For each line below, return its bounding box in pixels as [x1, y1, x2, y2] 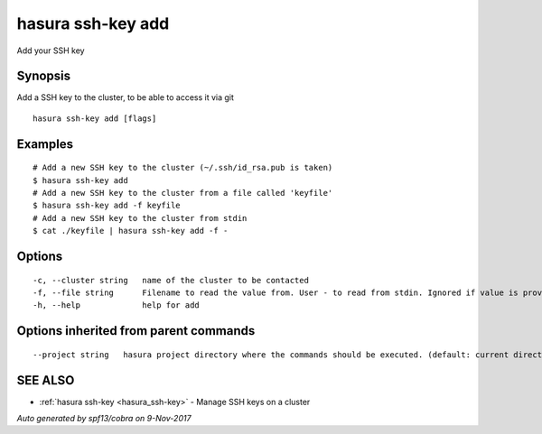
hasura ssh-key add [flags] [33, 113, 157, 124]
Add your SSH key [16, 45, 85, 56]
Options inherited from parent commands [16, 323, 256, 338]
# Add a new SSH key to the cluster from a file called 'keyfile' [33, 188, 333, 199]
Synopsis [16, 69, 71, 84]
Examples [16, 136, 74, 152]
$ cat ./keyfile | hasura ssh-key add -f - [33, 226, 229, 236]
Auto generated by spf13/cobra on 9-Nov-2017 [16, 413, 192, 424]
